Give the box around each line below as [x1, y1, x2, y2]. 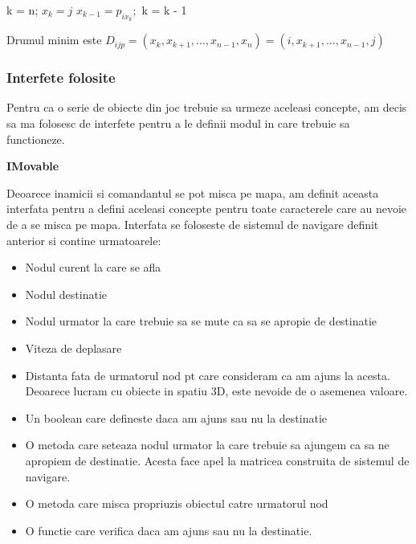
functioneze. [6, 130, 65, 147]
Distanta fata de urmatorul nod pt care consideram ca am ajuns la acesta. [25, 366, 390, 383]
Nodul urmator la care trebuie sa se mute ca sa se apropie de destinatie [25, 313, 377, 329]
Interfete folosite [6, 67, 116, 88]
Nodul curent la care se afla [25, 259, 161, 276]
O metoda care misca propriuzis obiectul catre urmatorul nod [25, 495, 328, 512]
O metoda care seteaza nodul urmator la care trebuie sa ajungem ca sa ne [25, 436, 389, 453]
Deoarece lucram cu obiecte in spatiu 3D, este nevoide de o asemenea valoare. [25, 382, 408, 399]
